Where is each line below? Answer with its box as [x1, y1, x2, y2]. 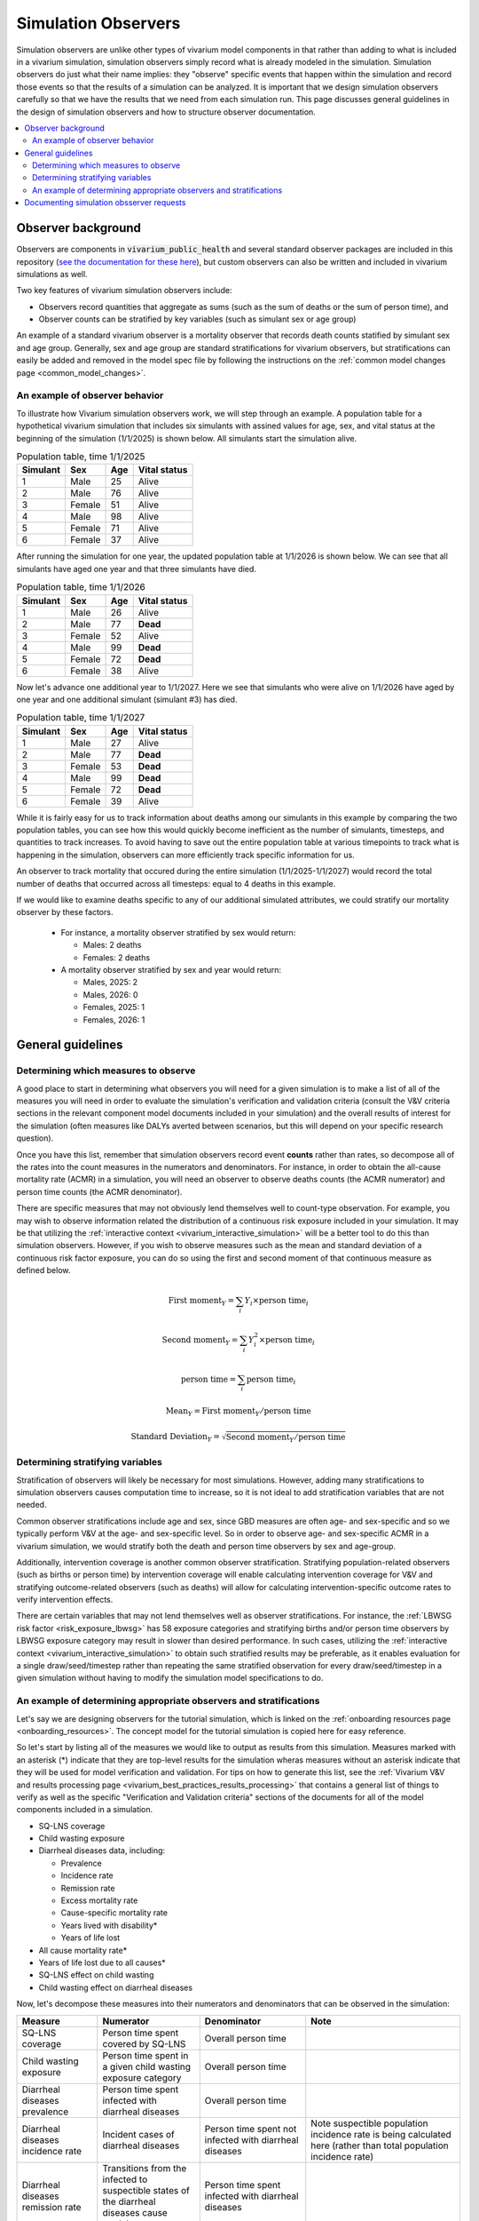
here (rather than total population [310, 2139, 449, 2152]
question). [16, 1133, 54, 1143]
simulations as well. [16, 268, 88, 279]
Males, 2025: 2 [82, 977, 138, 988]
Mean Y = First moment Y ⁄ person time [165, 1406, 311, 1419]
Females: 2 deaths [82, 951, 151, 963]
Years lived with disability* [60, 1920, 158, 1930]
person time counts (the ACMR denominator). [16, 1186, 183, 1197]
